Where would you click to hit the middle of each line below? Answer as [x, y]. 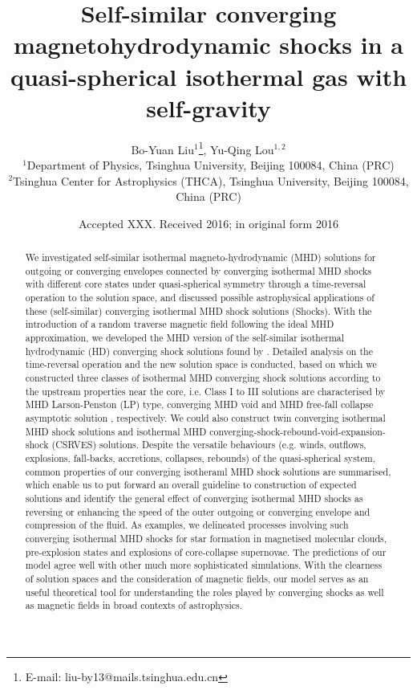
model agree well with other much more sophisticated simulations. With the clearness [204, 565]
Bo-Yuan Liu [162, 149]
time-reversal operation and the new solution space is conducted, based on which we [201, 364]
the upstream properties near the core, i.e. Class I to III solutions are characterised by [205, 391]
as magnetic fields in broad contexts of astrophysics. [134, 605]
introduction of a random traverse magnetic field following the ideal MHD [180, 324]
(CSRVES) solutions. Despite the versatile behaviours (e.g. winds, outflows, [209, 445]
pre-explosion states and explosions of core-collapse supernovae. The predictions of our [206, 551]
